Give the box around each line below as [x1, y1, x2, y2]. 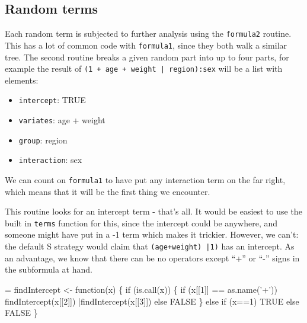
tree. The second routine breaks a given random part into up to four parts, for [5, 50, 289, 63]
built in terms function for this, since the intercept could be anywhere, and [5, 216, 278, 229]
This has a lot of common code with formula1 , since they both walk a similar [5, 39, 287, 51]
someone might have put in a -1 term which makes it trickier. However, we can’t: [5, 228, 299, 241]
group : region [18, 133, 68, 146]
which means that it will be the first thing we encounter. [5, 185, 210, 197]
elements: [5, 73, 39, 86]
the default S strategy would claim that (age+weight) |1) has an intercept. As [5, 240, 295, 252]
